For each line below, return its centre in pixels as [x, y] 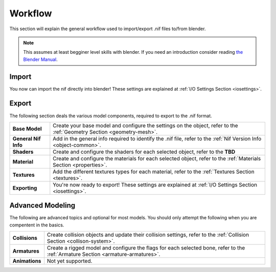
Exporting [25, 188]
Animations [27, 261]
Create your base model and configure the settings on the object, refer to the [145, 125]
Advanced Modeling [42, 206]
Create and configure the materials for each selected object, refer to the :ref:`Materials [157, 158]
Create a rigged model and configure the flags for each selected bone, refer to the [146, 248]
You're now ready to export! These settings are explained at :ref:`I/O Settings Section [155, 184]
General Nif [27, 138]
